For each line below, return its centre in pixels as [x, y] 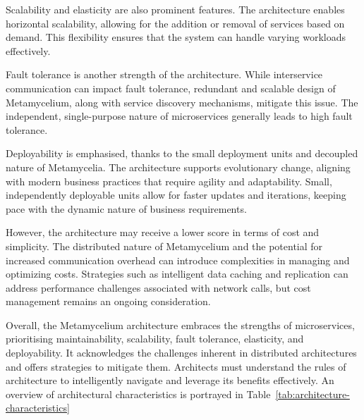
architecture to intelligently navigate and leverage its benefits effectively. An [170, 380]
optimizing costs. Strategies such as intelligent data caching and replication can [177, 274]
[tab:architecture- [313, 394]
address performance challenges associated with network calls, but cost [158, 287]
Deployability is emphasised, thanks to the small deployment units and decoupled [182, 153]
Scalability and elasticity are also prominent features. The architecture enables [175, 9]
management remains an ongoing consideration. [108, 301]
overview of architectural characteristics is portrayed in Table [138, 394]
